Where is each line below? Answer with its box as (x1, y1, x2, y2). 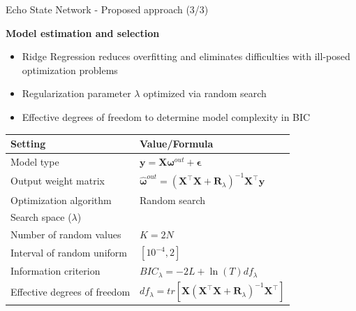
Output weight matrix (10, 173, 105, 188)
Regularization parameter (22, 86, 131, 101)
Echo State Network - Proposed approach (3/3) (6, 2, 209, 16)
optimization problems (22, 62, 118, 77)
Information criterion (10, 263, 101, 278)
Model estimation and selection (6, 25, 160, 40)
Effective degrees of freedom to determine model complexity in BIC (22, 109, 311, 124)
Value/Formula (140, 136, 214, 151)
